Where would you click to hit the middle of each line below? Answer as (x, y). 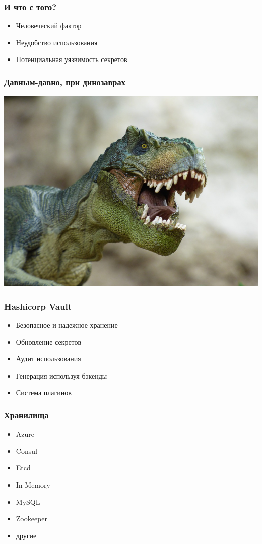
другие (26, 535)
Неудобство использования (57, 42)
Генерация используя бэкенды (61, 375)
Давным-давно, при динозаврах (65, 81)
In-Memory (33, 485)
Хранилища (26, 415)
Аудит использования (48, 359)
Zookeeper (32, 519)
